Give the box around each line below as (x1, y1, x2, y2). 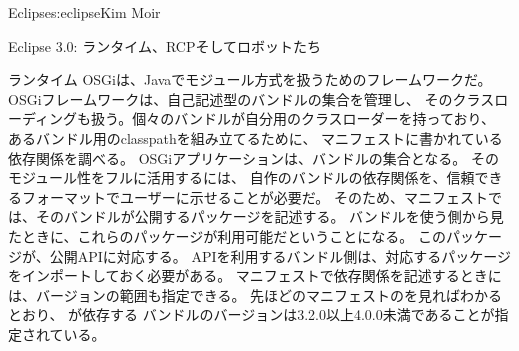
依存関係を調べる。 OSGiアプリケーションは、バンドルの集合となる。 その (8, 147, 499, 168)
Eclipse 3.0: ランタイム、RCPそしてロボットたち (8, 35, 322, 56)
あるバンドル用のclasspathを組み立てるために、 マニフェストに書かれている (8, 127, 503, 148)
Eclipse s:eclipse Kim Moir (8, 2, 161, 22)
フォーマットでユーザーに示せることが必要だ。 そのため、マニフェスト (21, 186, 488, 207)
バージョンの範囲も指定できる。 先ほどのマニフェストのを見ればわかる (35, 284, 503, 305)
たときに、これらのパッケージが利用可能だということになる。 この (8, 225, 446, 246)
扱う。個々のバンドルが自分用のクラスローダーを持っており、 (91, 108, 495, 129)
